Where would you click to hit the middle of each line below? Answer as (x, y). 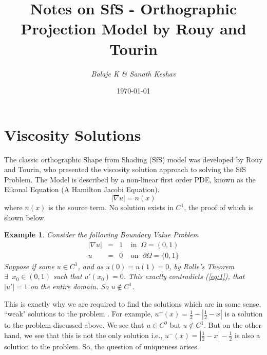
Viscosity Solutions (73, 134)
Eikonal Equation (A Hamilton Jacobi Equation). (82, 189)
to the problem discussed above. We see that (74, 325)
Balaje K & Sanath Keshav (133, 73)
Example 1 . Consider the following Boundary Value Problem (101, 235)
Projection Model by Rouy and (133, 29)
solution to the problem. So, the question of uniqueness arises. (102, 346)
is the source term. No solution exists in (111, 207)
